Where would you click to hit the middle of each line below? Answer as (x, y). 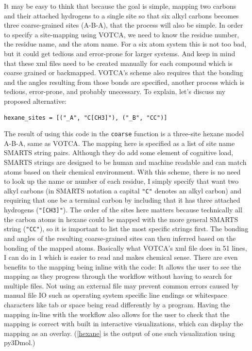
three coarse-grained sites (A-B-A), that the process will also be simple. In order (124, 25)
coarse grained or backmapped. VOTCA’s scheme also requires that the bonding (124, 72)
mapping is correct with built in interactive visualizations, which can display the (124, 324)
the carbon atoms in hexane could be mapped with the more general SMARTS (121, 219)
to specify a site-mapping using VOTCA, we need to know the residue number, (122, 34)
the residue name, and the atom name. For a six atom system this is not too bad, (125, 44)
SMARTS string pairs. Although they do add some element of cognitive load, (119, 152)
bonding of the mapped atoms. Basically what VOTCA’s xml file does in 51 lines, (126, 247)
